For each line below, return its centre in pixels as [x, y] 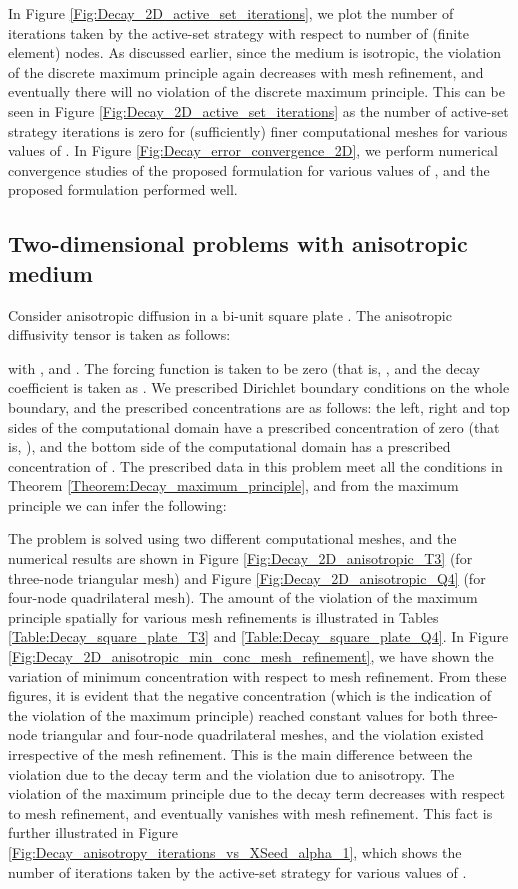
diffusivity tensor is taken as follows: [119, 334]
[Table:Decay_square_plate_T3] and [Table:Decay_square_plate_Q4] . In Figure [258, 636]
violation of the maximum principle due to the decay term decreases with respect [256, 793]
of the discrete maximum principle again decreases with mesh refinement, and [246, 71]
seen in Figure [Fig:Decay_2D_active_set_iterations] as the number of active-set [258, 110]
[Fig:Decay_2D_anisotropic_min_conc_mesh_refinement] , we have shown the [251, 656]
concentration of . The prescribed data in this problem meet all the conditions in [255, 465]
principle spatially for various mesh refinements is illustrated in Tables [223, 616]
